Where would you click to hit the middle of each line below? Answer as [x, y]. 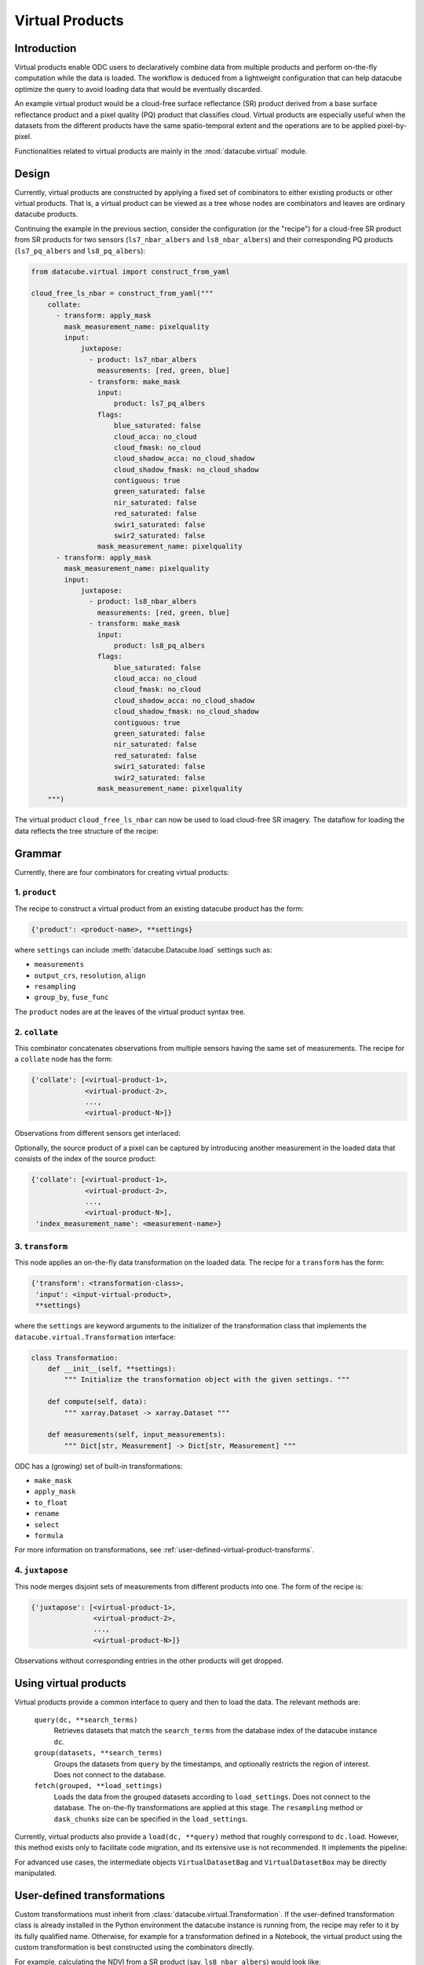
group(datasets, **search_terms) [99, 1753]
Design [32, 173]
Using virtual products [71, 1683]
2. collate [37, 1032]
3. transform [41, 1247]
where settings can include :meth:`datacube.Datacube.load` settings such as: [143, 949]
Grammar [38, 853]
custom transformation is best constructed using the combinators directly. [134, 1947]
